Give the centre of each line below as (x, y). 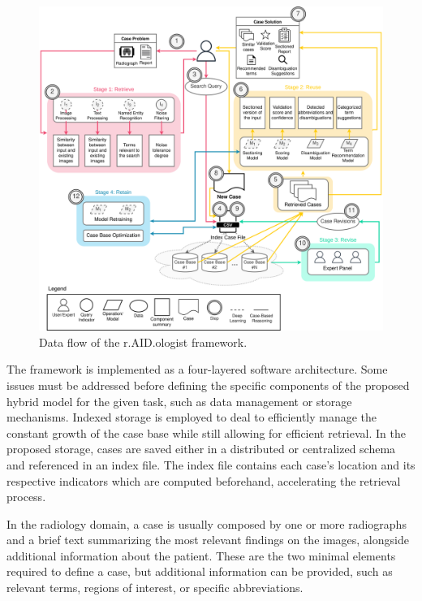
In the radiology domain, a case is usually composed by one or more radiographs (207, 523)
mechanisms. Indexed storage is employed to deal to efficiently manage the (192, 417)
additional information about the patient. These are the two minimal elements (201, 555)
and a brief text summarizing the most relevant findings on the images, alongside (208, 540)
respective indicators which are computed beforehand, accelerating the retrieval (204, 480)
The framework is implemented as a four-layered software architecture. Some (197, 369)
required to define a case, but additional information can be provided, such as (200, 571)
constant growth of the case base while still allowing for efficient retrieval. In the (206, 432)
